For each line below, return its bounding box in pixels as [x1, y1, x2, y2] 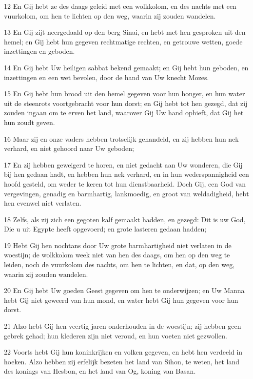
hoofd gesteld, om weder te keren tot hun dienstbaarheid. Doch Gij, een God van [4, 178, 246, 189]
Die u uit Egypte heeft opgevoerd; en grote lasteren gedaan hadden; [4, 224, 207, 234]
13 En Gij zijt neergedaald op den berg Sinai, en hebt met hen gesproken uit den [4, 27, 246, 37]
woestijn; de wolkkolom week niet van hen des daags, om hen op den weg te [4, 250, 230, 260]
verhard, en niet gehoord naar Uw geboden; [4, 143, 134, 153]
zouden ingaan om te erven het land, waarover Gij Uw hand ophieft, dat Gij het [4, 107, 244, 118]
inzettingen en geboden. [4, 46, 75, 56]
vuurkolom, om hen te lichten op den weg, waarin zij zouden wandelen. [4, 10, 216, 21]
